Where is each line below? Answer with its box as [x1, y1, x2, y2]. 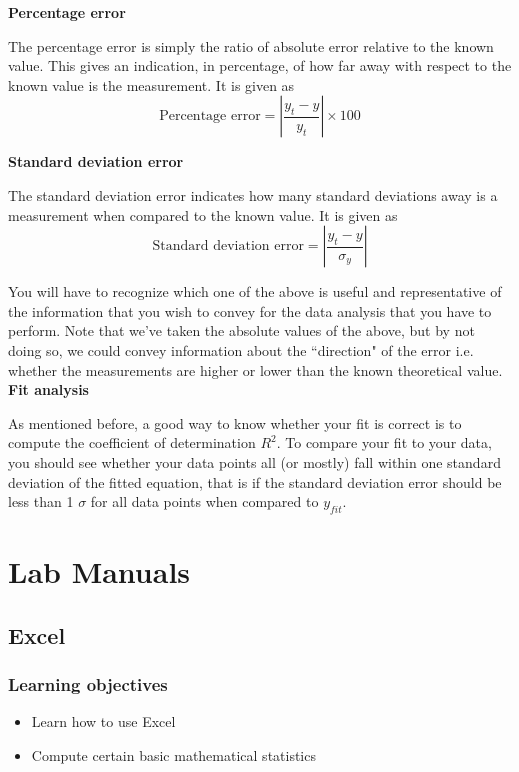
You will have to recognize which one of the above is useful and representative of [8, 281, 502, 302]
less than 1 [8, 491, 74, 512]
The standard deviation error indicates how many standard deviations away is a [8, 184, 498, 205]
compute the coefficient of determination [8, 432, 256, 453]
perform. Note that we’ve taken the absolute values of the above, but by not [8, 320, 475, 341]
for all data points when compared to [90, 491, 319, 512]
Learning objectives [8, 671, 168, 696]
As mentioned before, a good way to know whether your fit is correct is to [8, 412, 462, 433]
